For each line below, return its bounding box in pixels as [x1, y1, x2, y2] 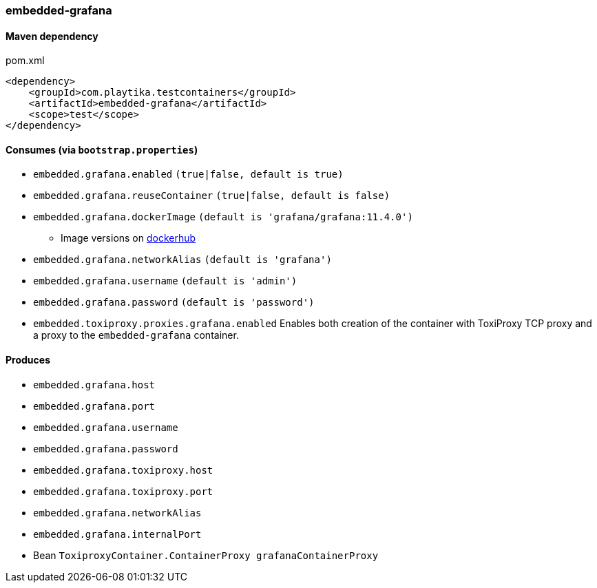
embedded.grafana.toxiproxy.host [33, 464, 213, 476]
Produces [6, 354, 50, 366]
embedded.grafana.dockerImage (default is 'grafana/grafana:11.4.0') [33, 211, 413, 223]
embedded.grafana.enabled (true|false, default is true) [33, 169, 344, 180]
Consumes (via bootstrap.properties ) [6, 143, 198, 156]
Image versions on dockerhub [61, 232, 196, 244]
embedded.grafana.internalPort [33, 528, 202, 540]
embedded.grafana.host [33, 379, 156, 390]
